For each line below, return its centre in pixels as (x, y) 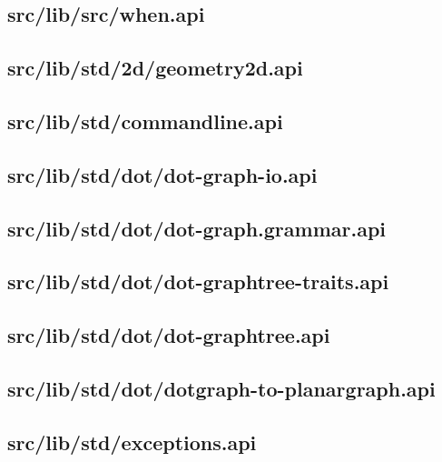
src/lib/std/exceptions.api (132, 442)
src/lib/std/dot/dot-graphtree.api (169, 335)
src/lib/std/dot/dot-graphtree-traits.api (198, 281)
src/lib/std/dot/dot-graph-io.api (162, 174)
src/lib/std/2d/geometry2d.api (155, 68)
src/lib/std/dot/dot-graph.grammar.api (197, 228)
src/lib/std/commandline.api (145, 121)
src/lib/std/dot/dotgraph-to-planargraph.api (221, 388)
